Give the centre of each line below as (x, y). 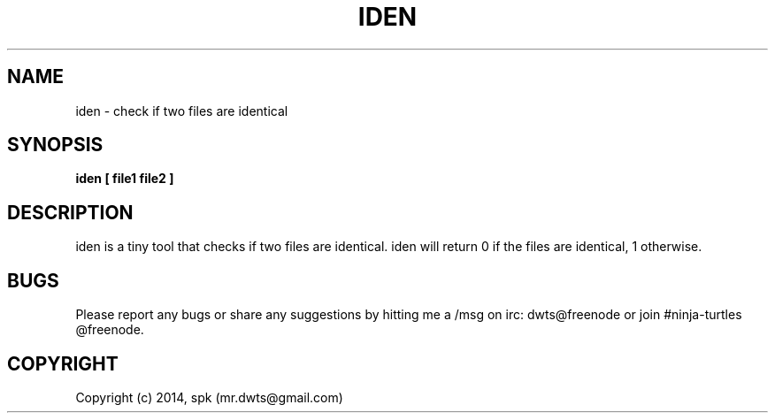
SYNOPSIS (55, 145)
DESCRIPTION (70, 212)
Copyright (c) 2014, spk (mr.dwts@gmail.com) (209, 397)
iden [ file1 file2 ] (125, 179)
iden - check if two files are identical (182, 111)
